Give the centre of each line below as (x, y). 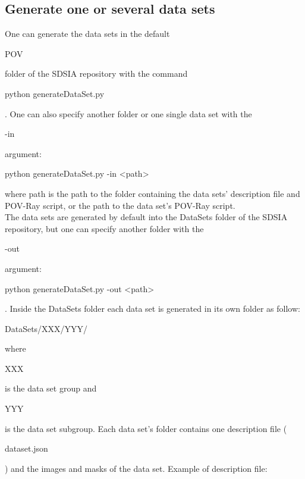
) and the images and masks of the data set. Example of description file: (136, 468)
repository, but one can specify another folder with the (104, 228)
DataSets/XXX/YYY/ (46, 328)
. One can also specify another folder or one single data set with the (128, 113)
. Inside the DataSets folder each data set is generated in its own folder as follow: (152, 309)
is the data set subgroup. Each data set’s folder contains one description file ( (146, 428)
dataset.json (26, 448)
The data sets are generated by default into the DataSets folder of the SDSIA (146, 217)
